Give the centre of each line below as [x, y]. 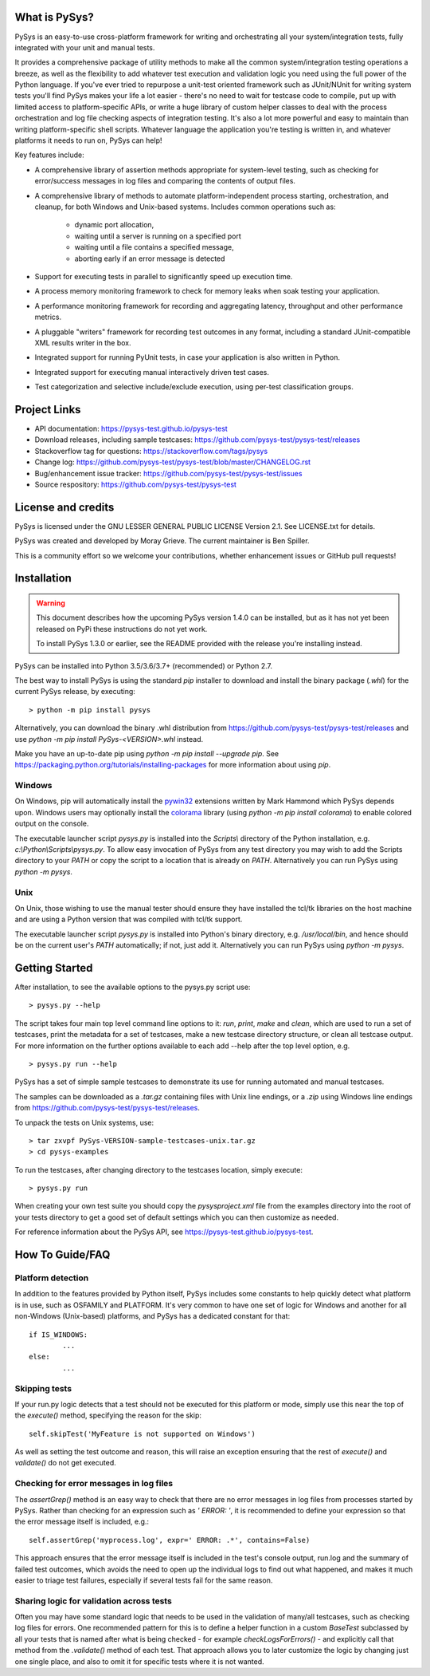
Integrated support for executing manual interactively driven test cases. [152, 372]
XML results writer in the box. [83, 342]
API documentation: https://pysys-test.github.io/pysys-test [131, 428]
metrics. [48, 317]
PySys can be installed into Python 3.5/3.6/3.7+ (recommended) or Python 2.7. [144, 665]
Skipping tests [43, 1388]
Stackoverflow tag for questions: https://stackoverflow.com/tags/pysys [151, 451]
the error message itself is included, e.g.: [82, 1522]
